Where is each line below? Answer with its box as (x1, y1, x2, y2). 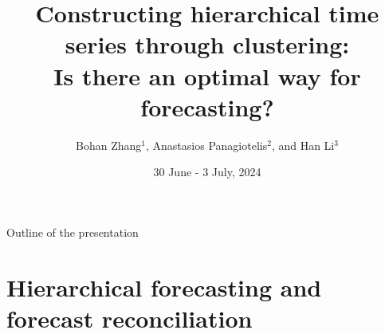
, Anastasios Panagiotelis (146, 136, 268, 153)
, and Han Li (271, 136, 335, 153)
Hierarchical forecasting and (6, 270, 322, 303)
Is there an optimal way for (53, 59, 361, 92)
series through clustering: (65, 28, 350, 61)
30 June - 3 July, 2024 (153, 163, 261, 180)
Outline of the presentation (6, 223, 139, 240)
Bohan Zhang (76, 136, 142, 153)
